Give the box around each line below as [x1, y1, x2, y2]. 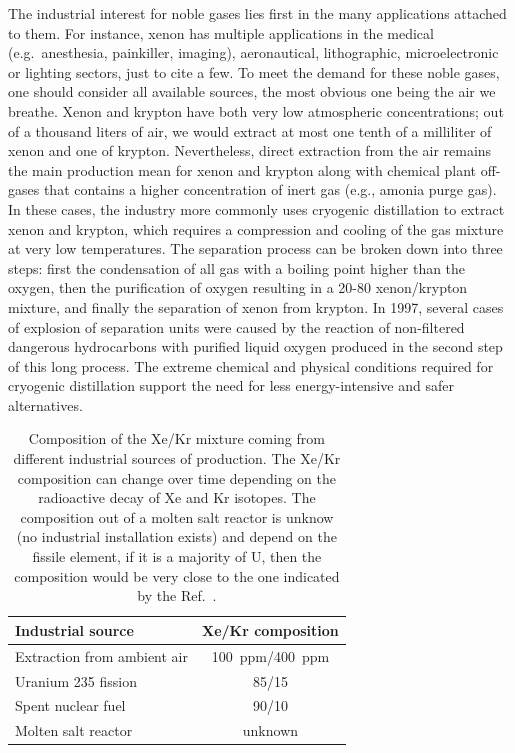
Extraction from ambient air [15, 645, 188, 666]
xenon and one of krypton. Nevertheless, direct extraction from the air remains [8, 140, 492, 161]
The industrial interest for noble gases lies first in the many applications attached [8, 3, 507, 23]
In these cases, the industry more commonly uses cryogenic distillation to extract [8, 198, 505, 219]
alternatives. [8, 394, 83, 415]
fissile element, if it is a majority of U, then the [32, 546, 322, 567]
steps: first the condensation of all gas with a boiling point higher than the [8, 257, 466, 278]
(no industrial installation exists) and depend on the [16, 526, 337, 547]
